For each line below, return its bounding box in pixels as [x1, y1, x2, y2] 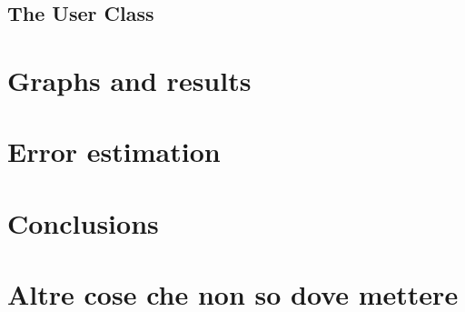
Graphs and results [7, 61, 252, 98]
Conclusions [7, 204, 159, 241]
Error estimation [7, 133, 221, 170]
